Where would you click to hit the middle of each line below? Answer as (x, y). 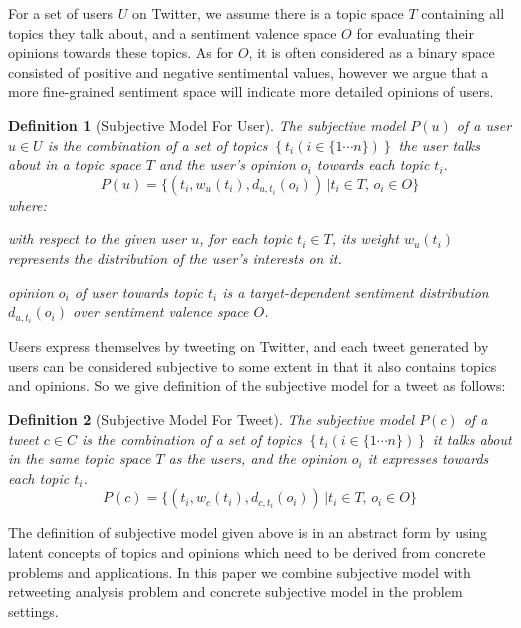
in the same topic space (79, 458)
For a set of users (61, 13)
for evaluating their (415, 32)
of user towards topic (138, 291)
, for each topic (246, 238)
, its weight (365, 238)
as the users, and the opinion (257, 458)
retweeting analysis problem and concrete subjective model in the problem (235, 591)
